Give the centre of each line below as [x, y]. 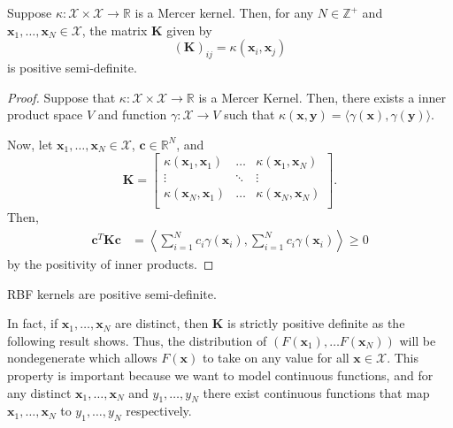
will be [418, 340]
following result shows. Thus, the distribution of [137, 340]
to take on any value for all [276, 358]
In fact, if [33, 323]
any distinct [39, 392]
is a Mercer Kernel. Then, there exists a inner [322, 97]
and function [132, 115]
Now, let [30, 144]
